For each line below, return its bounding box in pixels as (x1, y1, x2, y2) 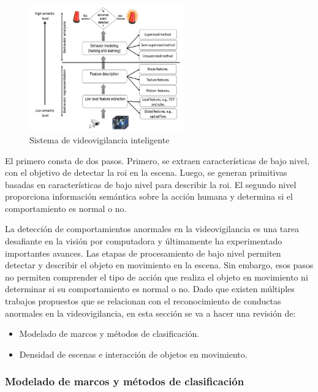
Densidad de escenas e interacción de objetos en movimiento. (19, 347, 248, 360)
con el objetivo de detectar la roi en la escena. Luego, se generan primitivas (5, 166, 287, 179)
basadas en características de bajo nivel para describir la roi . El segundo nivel (5, 178, 297, 190)
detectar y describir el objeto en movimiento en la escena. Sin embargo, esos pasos (5, 258, 314, 271)
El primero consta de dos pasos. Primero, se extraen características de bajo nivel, (5, 154, 309, 167)
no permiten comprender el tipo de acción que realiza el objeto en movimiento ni (5, 270, 308, 283)
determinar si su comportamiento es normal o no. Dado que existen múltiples (5, 282, 295, 295)
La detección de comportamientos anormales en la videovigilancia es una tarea (5, 222, 300, 235)
